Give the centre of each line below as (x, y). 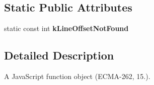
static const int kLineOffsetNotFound (66, 28)
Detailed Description (59, 55)
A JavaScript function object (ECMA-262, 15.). (77, 76)
